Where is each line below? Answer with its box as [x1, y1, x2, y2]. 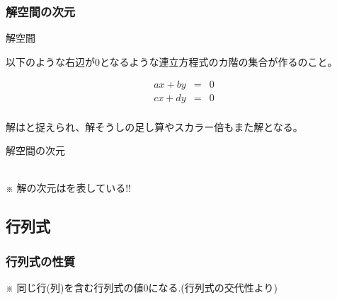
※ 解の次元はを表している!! [6, 180, 131, 195]
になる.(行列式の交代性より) [148, 279, 278, 294]
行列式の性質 [6, 252, 76, 270]
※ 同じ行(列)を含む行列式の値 [6, 279, 144, 294]
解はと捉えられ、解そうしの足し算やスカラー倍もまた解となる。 [6, 119, 303, 134]
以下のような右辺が [6, 54, 95, 69]
